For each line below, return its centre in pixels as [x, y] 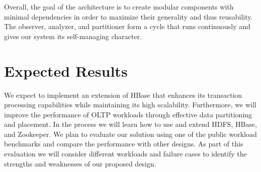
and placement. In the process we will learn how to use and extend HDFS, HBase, [130, 124]
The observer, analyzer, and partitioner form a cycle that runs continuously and [127, 26]
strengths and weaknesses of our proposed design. [80, 163]
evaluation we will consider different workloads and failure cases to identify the [125, 154]
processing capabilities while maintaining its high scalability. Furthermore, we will [130, 105]
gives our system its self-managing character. [73, 36]
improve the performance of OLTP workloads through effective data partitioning [128, 114]
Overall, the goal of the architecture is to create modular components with [119, 7]
